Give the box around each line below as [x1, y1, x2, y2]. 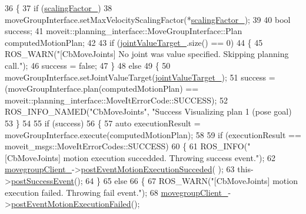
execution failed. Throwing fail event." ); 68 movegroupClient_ [5, 186, 228, 198]
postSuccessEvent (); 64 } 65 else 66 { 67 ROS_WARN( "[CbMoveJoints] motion [11, 174, 298, 186]
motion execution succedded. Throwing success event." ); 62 [63, 151, 276, 163]
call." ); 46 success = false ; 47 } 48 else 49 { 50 [5, 59, 171, 71]
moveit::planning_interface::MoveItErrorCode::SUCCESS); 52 [5, 93, 228, 106]
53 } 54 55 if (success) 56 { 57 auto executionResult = [5, 116, 201, 129]
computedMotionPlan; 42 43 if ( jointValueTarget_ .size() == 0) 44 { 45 [5, 36, 263, 48]
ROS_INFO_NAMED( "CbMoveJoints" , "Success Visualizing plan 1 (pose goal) [5, 105, 292, 118]
